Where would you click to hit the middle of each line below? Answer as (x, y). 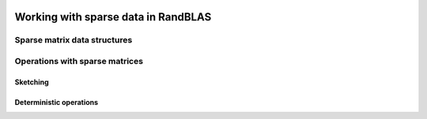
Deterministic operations (57, 102)
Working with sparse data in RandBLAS (113, 17)
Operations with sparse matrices (79, 61)
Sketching (32, 82)
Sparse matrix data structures (74, 40)
